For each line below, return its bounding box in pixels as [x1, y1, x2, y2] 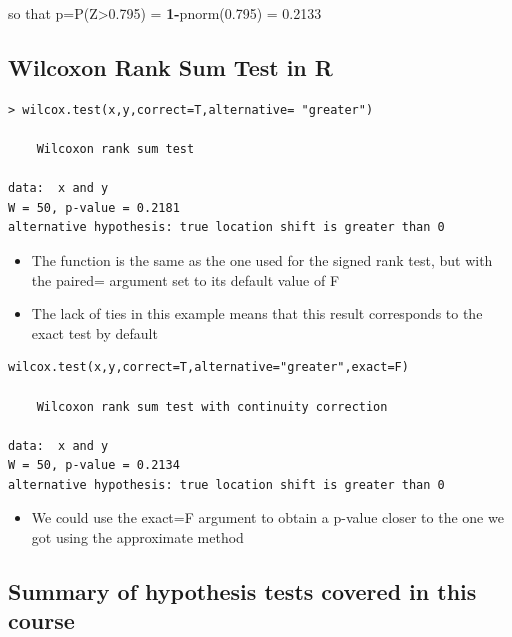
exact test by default [31, 322, 158, 343]
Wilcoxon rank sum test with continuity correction [36, 399, 388, 414]
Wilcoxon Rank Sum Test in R [8, 51, 333, 82]
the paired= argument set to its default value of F [31, 269, 340, 290]
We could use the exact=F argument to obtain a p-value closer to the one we [31, 507, 504, 528]
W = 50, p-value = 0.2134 [8, 458, 180, 473]
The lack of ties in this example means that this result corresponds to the [31, 303, 483, 324]
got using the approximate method [31, 527, 244, 548]
